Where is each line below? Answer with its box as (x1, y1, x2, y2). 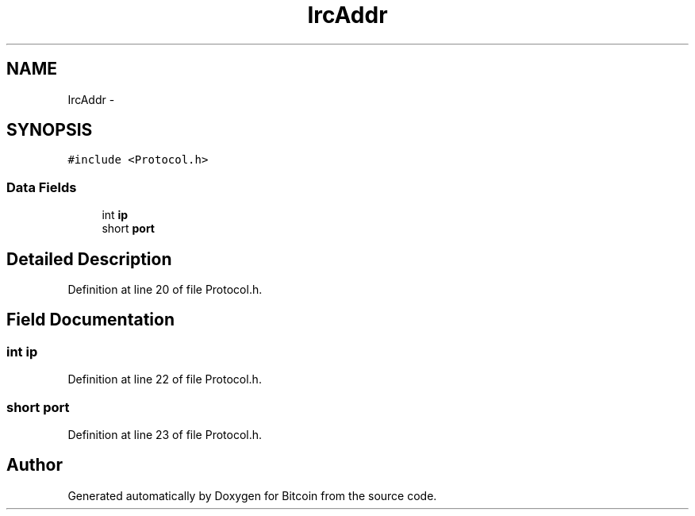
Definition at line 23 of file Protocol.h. (67, 428, 263, 441)
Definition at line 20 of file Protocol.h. (67, 283, 263, 297)
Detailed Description (6, 248, 172, 269)
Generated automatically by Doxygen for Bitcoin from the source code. (67, 488, 437, 503)
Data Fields (6, 179, 77, 195)
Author (6, 455, 63, 476)
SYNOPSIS (6, 120, 93, 141)
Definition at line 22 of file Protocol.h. (67, 372, 262, 387)
